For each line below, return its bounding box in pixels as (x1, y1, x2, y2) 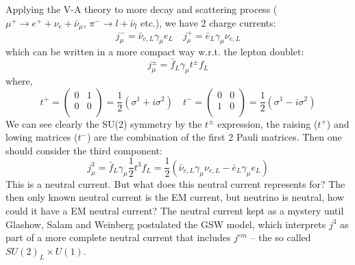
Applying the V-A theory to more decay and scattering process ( (5, 2, 278, 16)
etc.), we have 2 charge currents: (140, 15, 276, 29)
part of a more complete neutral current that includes (5, 230, 231, 245)
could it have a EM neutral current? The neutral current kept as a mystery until (5, 203, 344, 217)
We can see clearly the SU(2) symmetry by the (5, 116, 202, 130)
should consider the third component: (5, 143, 162, 157)
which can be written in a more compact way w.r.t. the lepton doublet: (5, 44, 304, 59)
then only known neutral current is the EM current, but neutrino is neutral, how (5, 190, 345, 204)
